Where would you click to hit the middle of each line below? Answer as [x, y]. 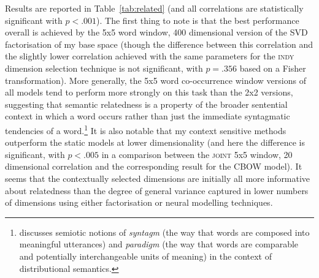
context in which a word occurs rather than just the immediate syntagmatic [148, 116]
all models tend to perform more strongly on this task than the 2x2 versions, [149, 92]
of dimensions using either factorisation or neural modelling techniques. [139, 202]
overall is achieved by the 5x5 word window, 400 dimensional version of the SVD [156, 32]
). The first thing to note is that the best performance [198, 20]
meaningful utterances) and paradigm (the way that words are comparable [159, 244]
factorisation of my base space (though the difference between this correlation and [159, 44]
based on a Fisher [273, 68]
